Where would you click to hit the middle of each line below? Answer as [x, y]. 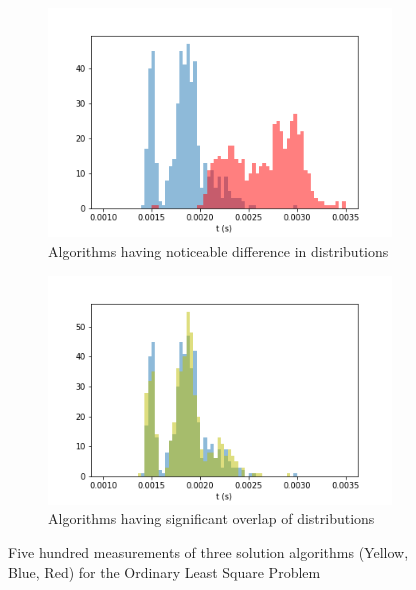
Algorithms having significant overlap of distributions [211, 518]
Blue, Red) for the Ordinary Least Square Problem [164, 571]
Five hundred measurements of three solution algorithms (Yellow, [208, 552]
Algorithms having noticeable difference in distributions [218, 250]
